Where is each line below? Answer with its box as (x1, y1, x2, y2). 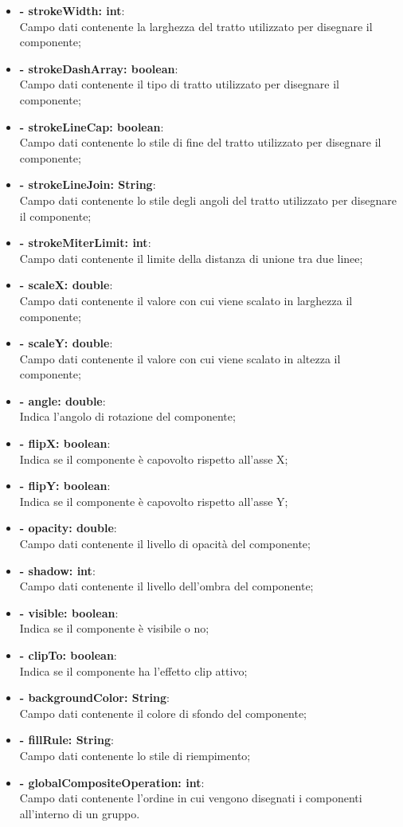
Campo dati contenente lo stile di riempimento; (19, 747, 251, 763)
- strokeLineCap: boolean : (19, 118, 164, 135)
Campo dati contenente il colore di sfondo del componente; (19, 704, 307, 721)
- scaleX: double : (19, 276, 113, 293)
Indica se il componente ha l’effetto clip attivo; (19, 662, 248, 679)
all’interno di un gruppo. (19, 805, 140, 821)
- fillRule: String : (19, 731, 114, 748)
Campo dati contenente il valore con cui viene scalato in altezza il (19, 350, 341, 366)
